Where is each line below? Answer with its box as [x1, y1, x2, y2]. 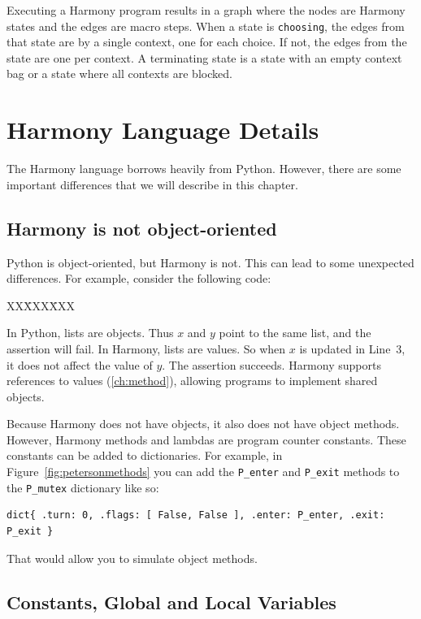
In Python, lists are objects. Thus [7, 324, 174, 341]
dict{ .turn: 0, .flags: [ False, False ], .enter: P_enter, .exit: [7, 509, 385, 522]
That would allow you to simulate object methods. [7, 549, 258, 566]
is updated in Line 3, [299, 340, 406, 357]
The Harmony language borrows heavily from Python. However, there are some [7, 160, 401, 177]
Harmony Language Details [7, 113, 319, 146]
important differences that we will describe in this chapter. [7, 175, 298, 193]
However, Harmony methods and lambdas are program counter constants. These [7, 431, 406, 448]
